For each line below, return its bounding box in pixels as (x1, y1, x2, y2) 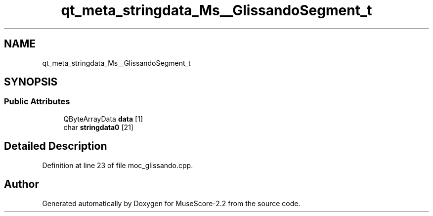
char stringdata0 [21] (63, 123, 133, 131)
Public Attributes (4, 96, 70, 107)
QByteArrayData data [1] (63, 114, 143, 123)
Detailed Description (4, 140, 107, 153)
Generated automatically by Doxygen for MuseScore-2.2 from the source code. (42, 199, 301, 208)
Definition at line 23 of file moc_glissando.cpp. (42, 161, 193, 170)
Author (4, 178, 39, 191)
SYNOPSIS (4, 76, 58, 88)
